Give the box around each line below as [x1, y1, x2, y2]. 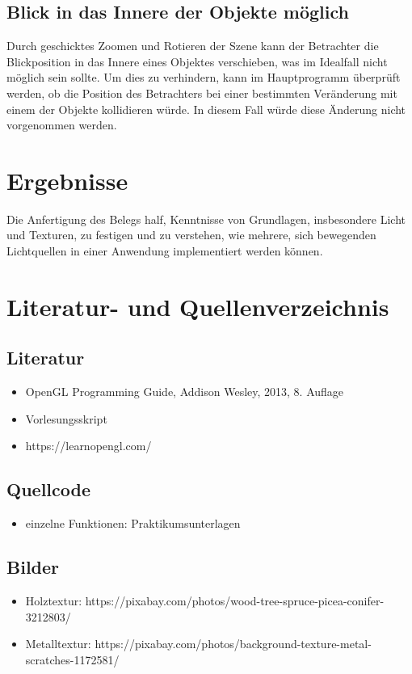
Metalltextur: [25, 635, 91, 652]
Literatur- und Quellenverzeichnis [6, 289, 389, 322]
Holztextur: [25, 592, 82, 609]
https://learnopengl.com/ [25, 437, 152, 454]
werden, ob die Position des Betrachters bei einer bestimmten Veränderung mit [6, 84, 397, 101]
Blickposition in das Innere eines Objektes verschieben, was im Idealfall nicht [6, 53, 388, 70]
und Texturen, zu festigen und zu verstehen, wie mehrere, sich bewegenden [6, 226, 376, 243]
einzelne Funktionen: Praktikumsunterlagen [25, 515, 241, 532]
